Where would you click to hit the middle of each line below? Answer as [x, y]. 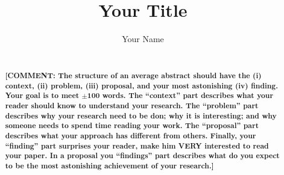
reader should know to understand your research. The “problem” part [132, 106]
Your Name [143, 39]
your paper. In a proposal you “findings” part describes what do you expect [142, 156]
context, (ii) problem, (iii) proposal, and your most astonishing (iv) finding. [141, 85]
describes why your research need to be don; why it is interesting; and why [141, 115]
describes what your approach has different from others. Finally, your [131, 136]
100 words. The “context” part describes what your [180, 96]
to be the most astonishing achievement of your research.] [109, 166]
